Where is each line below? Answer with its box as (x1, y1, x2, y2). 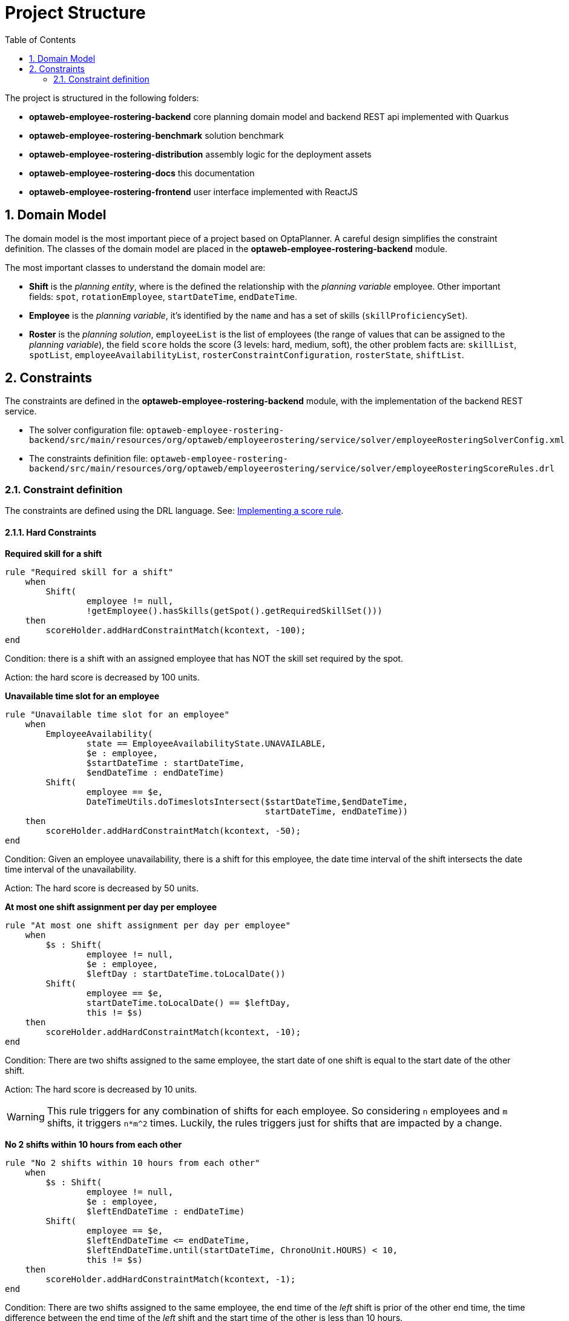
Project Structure (5, 2, 146, 23)
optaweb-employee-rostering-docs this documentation (29, 167, 255, 178)
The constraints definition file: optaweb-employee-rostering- (29, 453, 288, 464)
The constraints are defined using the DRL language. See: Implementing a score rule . (5, 505, 344, 516)
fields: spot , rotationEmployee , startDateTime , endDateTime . (29, 291, 297, 302)
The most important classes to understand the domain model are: (5, 262, 266, 273)
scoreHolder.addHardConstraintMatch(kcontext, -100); (45, 625, 306, 636)
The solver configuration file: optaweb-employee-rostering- (29, 425, 284, 436)
